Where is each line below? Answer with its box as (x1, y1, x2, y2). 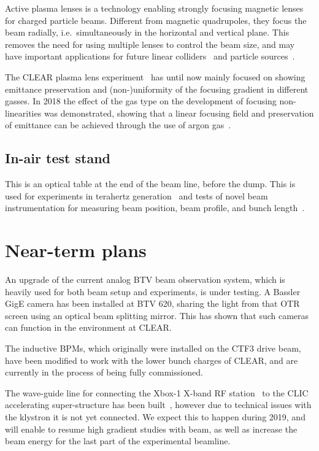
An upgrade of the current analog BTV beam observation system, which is (5, 273, 285, 286)
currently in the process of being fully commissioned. (5, 366, 203, 379)
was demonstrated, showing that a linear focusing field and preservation (44, 106, 314, 119)
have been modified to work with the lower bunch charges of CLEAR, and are (5, 353, 298, 366)
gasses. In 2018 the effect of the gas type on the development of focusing (5, 94, 277, 107)
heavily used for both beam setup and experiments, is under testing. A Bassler (5, 285, 301, 298)
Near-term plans (5, 237, 147, 263)
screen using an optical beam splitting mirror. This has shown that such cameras (5, 309, 309, 322)
